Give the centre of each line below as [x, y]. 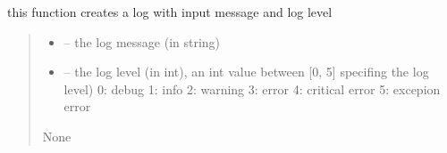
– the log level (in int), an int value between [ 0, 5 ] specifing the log [246, 72]
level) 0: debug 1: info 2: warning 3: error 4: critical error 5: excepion [252, 89]
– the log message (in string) [142, 41]
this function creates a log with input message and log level [170, 12]
